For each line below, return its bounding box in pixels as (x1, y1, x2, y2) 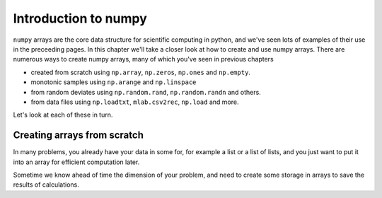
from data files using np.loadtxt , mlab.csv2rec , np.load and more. (30, 98, 239, 106)
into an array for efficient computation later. (13, 158, 140, 166)
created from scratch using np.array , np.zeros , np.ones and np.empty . (30, 68, 251, 76)
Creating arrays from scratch (13, 129, 144, 141)
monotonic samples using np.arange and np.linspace (30, 78, 197, 86)
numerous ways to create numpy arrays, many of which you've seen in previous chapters (13, 55, 274, 64)
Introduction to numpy (13, 11, 148, 26)
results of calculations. (13, 180, 79, 189)
